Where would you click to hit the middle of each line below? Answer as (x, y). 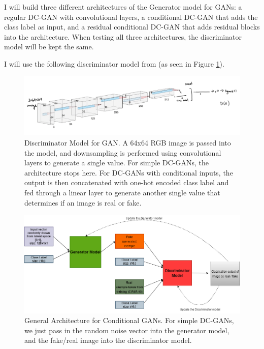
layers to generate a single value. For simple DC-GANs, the (117, 163)
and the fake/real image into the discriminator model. (108, 340)
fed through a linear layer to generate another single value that (122, 192)
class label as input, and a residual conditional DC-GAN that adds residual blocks (132, 27)
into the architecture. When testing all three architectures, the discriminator (123, 36)
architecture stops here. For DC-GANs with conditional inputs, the (129, 172)
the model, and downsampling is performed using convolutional (123, 152)
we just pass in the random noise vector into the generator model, (127, 330)
